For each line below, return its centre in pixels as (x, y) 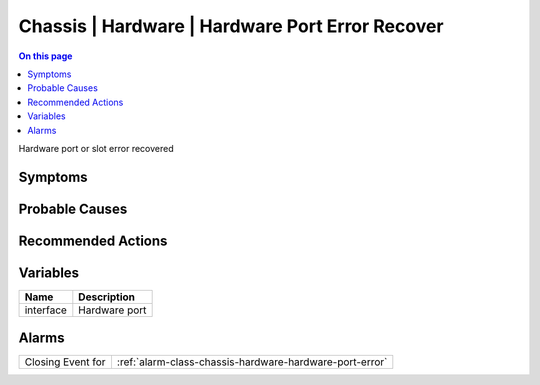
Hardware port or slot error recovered (96, 148)
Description (106, 297)
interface (45, 310)
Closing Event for (65, 362)
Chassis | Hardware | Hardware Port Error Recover (231, 26)
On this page (45, 56)
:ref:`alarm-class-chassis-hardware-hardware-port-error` (252, 362)
